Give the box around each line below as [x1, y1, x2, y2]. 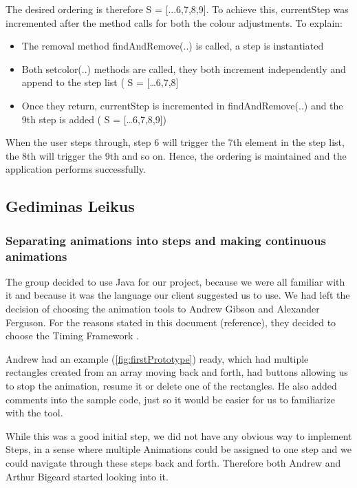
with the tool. [6, 405, 63, 420]
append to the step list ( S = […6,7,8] [21, 75, 179, 89]
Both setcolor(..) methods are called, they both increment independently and [21, 61, 346, 76]
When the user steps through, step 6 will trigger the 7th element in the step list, [6, 135, 345, 149]
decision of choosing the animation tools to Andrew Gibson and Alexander [6, 301, 320, 316]
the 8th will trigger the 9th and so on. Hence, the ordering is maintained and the [6, 148, 347, 162]
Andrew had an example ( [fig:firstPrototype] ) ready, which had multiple [6, 351, 309, 365]
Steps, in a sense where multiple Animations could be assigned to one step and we [6, 442, 351, 456]
